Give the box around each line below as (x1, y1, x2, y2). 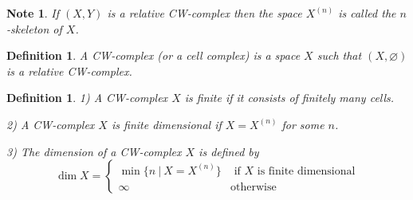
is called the (338, 5, 396, 21)
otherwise (230, 181, 277, 193)
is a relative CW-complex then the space (107, 5, 302, 21)
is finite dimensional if (111, 116, 222, 132)
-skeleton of (6, 20, 62, 37)
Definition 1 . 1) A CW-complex (6, 89, 168, 106)
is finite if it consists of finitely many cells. (184, 89, 395, 106)
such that (317, 47, 362, 64)
